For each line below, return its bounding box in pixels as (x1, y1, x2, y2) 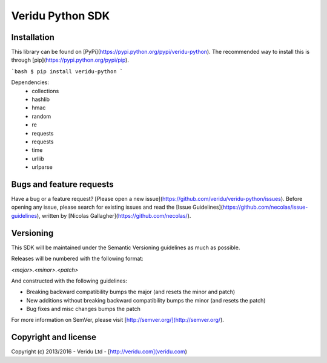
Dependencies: (11, 79, 50, 86)
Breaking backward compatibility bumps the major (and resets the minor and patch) (26, 288, 236, 296)
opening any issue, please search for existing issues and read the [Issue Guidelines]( (11, 203, 223, 211)
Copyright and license (11, 332, 97, 342)
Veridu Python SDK (11, 9, 110, 22)
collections (31, 87, 59, 94)
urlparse (31, 163, 53, 171)
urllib (31, 155, 45, 162)
